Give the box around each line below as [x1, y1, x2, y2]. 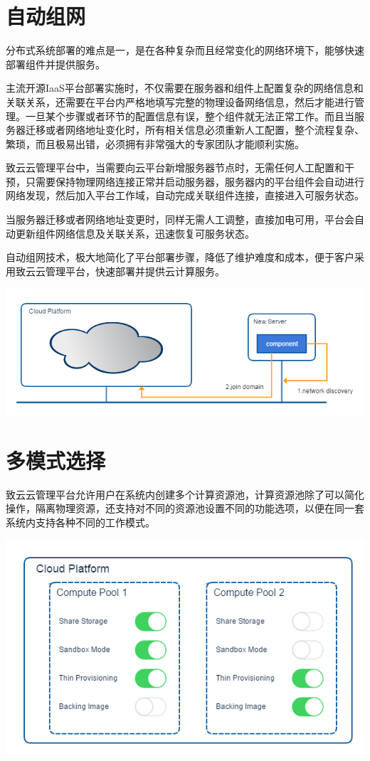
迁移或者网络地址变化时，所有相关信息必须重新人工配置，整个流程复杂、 [25, 122, 364, 137]
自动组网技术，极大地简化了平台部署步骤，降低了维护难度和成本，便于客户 [6, 250, 354, 265]
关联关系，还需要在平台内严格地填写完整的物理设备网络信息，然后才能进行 [6, 94, 354, 109]
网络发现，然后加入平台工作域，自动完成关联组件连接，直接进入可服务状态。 [6, 188, 364, 203]
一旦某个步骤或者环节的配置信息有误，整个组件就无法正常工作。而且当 [25, 108, 354, 123]
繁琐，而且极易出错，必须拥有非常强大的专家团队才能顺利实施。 [6, 136, 305, 151]
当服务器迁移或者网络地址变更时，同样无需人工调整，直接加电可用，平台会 [6, 212, 354, 227]
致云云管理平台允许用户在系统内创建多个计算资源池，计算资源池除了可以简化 [6, 486, 364, 501]
